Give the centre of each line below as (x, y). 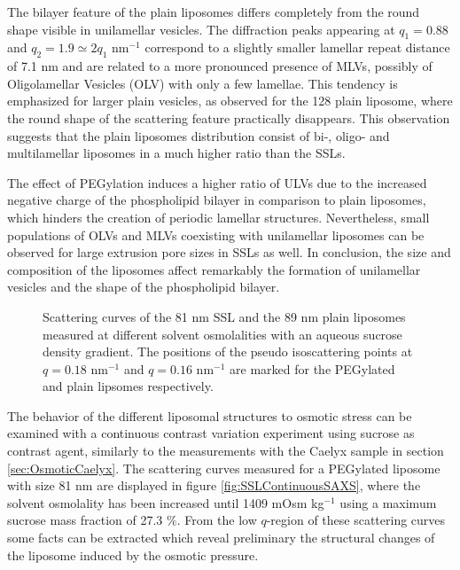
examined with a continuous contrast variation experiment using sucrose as (211, 433)
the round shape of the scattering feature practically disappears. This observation (229, 117)
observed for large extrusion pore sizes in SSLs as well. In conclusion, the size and (229, 252)
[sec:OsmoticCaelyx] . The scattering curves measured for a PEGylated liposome (224, 468)
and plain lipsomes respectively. (128, 386)
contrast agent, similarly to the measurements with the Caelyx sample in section (226, 451)
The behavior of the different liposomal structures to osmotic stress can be (210, 415)
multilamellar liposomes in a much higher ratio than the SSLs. (176, 153)
